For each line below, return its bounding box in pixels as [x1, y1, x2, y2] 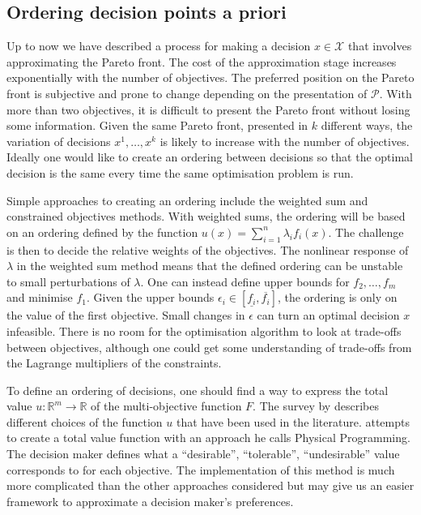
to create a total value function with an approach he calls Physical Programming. [6, 429, 410, 446]
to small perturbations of [6, 273, 130, 290]
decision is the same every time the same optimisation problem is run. [6, 164, 354, 181]
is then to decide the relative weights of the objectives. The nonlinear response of [6, 241, 409, 258]
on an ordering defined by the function [6, 223, 198, 240]
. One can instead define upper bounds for [140, 273, 350, 290]
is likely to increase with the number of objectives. [159, 132, 410, 149]
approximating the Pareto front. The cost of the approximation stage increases [6, 53, 397, 70]
